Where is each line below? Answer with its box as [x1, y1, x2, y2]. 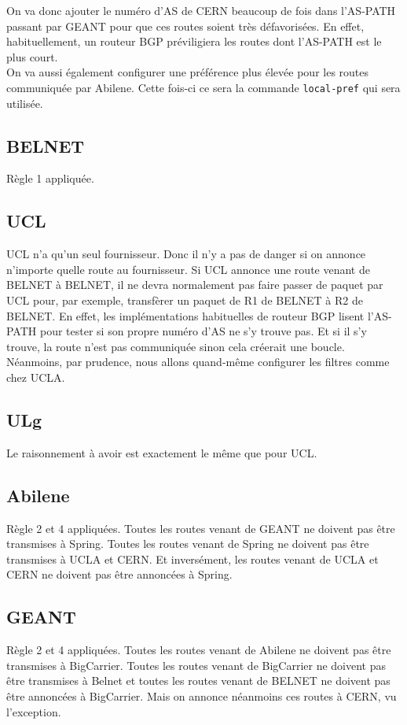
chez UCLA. [6, 368, 65, 385]
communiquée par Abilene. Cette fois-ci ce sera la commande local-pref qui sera [6, 79, 401, 95]
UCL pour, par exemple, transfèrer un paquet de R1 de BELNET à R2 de [6, 292, 363, 308]
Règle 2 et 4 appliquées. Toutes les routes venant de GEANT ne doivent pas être [6, 520, 395, 536]
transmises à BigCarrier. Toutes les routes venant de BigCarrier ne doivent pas [6, 657, 387, 673]
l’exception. [6, 703, 61, 719]
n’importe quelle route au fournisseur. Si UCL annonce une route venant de [6, 261, 370, 277]
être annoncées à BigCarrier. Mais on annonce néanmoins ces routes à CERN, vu [6, 687, 397, 704]
